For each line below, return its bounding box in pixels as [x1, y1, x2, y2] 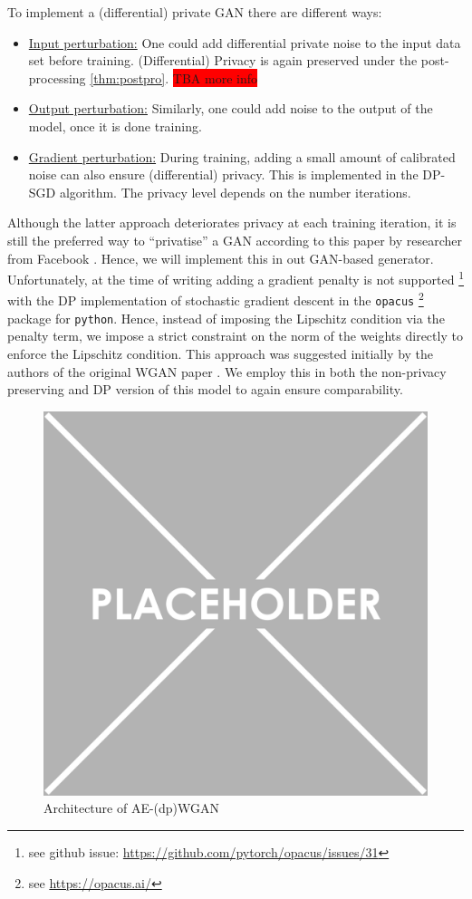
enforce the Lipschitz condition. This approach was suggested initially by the [7, 343, 434, 362]
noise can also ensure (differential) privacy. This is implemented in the [28, 165, 419, 184]
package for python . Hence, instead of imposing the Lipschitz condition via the [7, 308, 445, 327]
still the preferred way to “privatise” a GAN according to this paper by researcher [7, 230, 463, 249]
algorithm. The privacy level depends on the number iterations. [59, 182, 411, 201]
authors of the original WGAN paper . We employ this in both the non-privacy [7, 362, 447, 381]
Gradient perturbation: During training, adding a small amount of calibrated [28, 147, 456, 166]
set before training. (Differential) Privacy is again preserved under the [28, 51, 418, 70]
